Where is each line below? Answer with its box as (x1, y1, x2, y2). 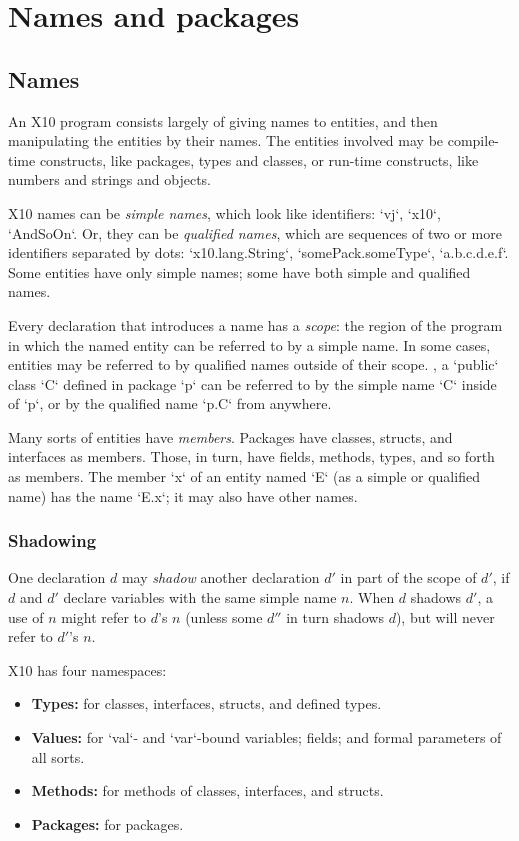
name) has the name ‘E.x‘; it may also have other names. (8, 485, 358, 506)
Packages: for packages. (31, 813, 184, 834)
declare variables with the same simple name (63, 587, 337, 608)
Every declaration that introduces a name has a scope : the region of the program (8, 314, 503, 335)
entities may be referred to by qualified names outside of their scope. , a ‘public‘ (8, 354, 499, 375)
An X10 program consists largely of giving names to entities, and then (8, 110, 438, 131)
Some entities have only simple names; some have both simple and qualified (8, 261, 471, 282)
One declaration (8, 567, 106, 588)
